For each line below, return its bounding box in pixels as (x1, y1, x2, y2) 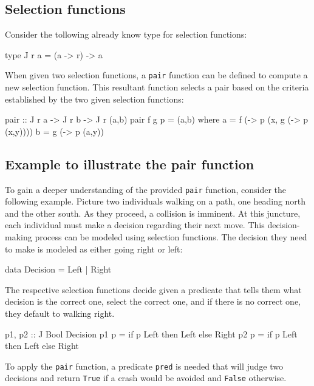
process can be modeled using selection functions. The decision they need (35, 231, 307, 243)
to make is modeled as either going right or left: (5, 242, 183, 255)
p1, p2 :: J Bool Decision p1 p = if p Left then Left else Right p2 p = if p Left (5, 327, 298, 340)
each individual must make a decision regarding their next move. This (5, 218, 265, 231)
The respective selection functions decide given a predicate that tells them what (5, 283, 302, 296)
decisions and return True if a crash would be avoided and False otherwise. (5, 371, 287, 384)
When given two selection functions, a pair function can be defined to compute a (5, 69, 308, 81)
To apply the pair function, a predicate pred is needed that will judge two (5, 359, 283, 372)
